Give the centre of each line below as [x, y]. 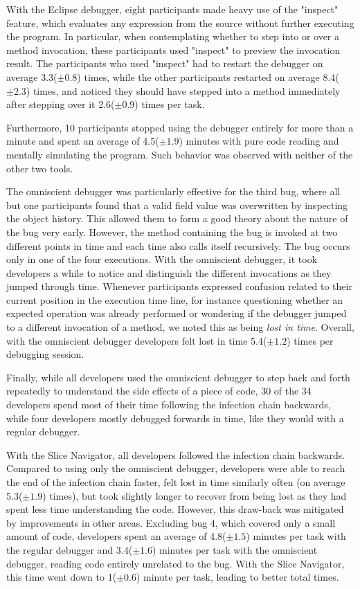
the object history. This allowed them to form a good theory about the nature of [177, 218]
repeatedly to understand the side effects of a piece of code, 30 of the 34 [159, 391]
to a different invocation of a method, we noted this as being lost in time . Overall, [180, 327]
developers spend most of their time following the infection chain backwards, [169, 405]
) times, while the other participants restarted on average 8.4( [208, 76]
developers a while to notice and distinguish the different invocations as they [169, 272]
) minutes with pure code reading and [259, 141]
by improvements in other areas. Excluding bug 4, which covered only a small [171, 522]
